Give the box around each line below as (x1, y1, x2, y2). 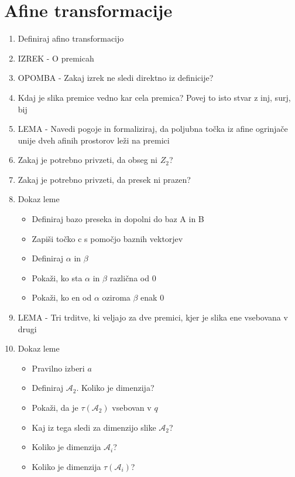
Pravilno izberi (32, 362, 85, 374)
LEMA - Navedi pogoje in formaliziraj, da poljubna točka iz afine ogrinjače (18, 122, 288, 135)
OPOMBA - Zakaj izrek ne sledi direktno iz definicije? (18, 71, 214, 84)
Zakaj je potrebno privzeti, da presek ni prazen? (18, 173, 191, 185)
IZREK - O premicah (18, 52, 94, 64)
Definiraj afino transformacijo (18, 32, 124, 45)
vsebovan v (112, 401, 152, 413)
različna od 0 (109, 271, 156, 284)
